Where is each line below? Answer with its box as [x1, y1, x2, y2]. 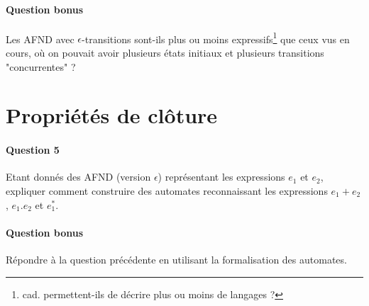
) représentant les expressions [158, 169, 285, 184]
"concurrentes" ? [6, 59, 76, 74]
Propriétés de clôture [6, 101, 218, 130]
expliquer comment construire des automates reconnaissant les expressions [6, 183, 328, 198]
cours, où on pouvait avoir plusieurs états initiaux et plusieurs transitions [6, 45, 324, 60]
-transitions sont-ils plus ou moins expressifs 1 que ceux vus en [82, 29, 350, 46]
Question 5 [6, 142, 60, 157]
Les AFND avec [6, 31, 75, 46]
